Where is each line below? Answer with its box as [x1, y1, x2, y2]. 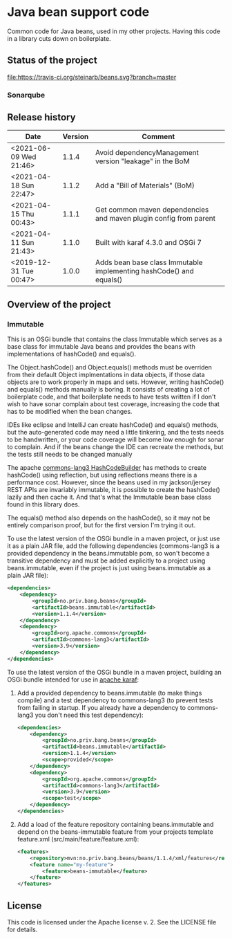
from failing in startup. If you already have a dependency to [17, 703, 186, 711]
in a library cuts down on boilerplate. [7, 34, 112, 42]
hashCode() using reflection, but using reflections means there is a [7, 471, 197, 480]
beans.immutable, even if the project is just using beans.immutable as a [7, 564, 211, 572]
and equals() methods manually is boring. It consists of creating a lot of [7, 385, 210, 394]
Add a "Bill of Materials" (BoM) [95, 181, 195, 190]
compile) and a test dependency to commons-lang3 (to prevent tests [17, 696, 213, 704]
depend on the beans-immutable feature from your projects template [17, 828, 214, 836]
